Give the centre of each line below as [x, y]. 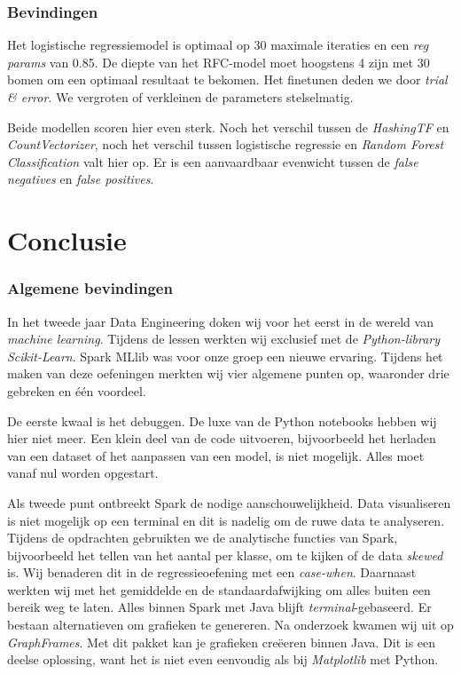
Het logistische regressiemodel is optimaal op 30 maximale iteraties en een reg [218, 45]
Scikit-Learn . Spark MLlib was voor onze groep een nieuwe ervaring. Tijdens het [225, 356]
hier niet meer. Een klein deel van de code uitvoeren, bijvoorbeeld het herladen [222, 438]
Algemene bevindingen [90, 288]
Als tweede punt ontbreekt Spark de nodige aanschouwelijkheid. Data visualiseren [229, 502]
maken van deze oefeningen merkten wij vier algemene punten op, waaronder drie [228, 373]
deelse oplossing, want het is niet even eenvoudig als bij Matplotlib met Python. [223, 659]
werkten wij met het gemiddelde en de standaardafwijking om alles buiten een [219, 589]
